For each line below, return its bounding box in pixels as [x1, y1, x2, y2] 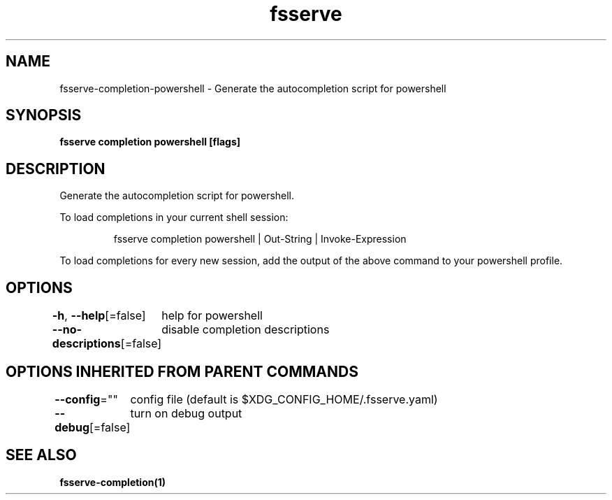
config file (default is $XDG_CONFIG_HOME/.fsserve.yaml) [130, 392, 438, 406]
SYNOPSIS [6, 106, 82, 124]
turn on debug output [130, 406, 242, 420]
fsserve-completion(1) [59, 476, 166, 488]
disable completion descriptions [161, 322, 330, 337]
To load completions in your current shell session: [59, 211, 289, 224]
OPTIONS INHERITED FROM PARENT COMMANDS [6, 362, 358, 380]
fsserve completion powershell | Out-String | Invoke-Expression [113, 233, 407, 245]
